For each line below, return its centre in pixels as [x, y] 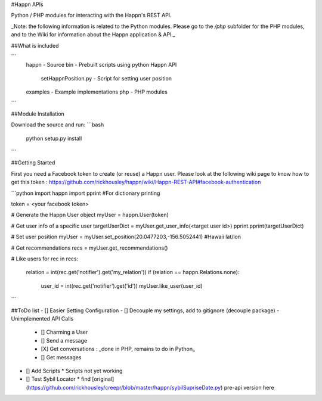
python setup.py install [54, 138]
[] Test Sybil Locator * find [58, 379]
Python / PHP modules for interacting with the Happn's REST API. [92, 15]
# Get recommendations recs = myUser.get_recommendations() [89, 248]
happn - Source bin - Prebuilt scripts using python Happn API [101, 65]
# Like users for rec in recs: [45, 259]
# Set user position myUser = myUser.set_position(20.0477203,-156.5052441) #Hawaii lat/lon [126, 237]
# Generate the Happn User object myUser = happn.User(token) [90, 215]
